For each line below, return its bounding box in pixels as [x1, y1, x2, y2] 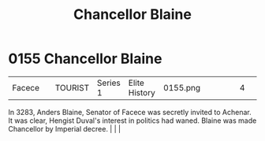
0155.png [162, 82, 201, 93]
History [128, 87, 155, 98]
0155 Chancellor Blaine [8, 50, 162, 68]
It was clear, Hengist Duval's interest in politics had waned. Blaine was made [8, 116, 257, 125]
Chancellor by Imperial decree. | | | [8, 124, 121, 133]
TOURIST [54, 82, 90, 93]
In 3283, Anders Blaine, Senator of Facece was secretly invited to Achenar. [8, 107, 252, 117]
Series [97, 77, 121, 88]
